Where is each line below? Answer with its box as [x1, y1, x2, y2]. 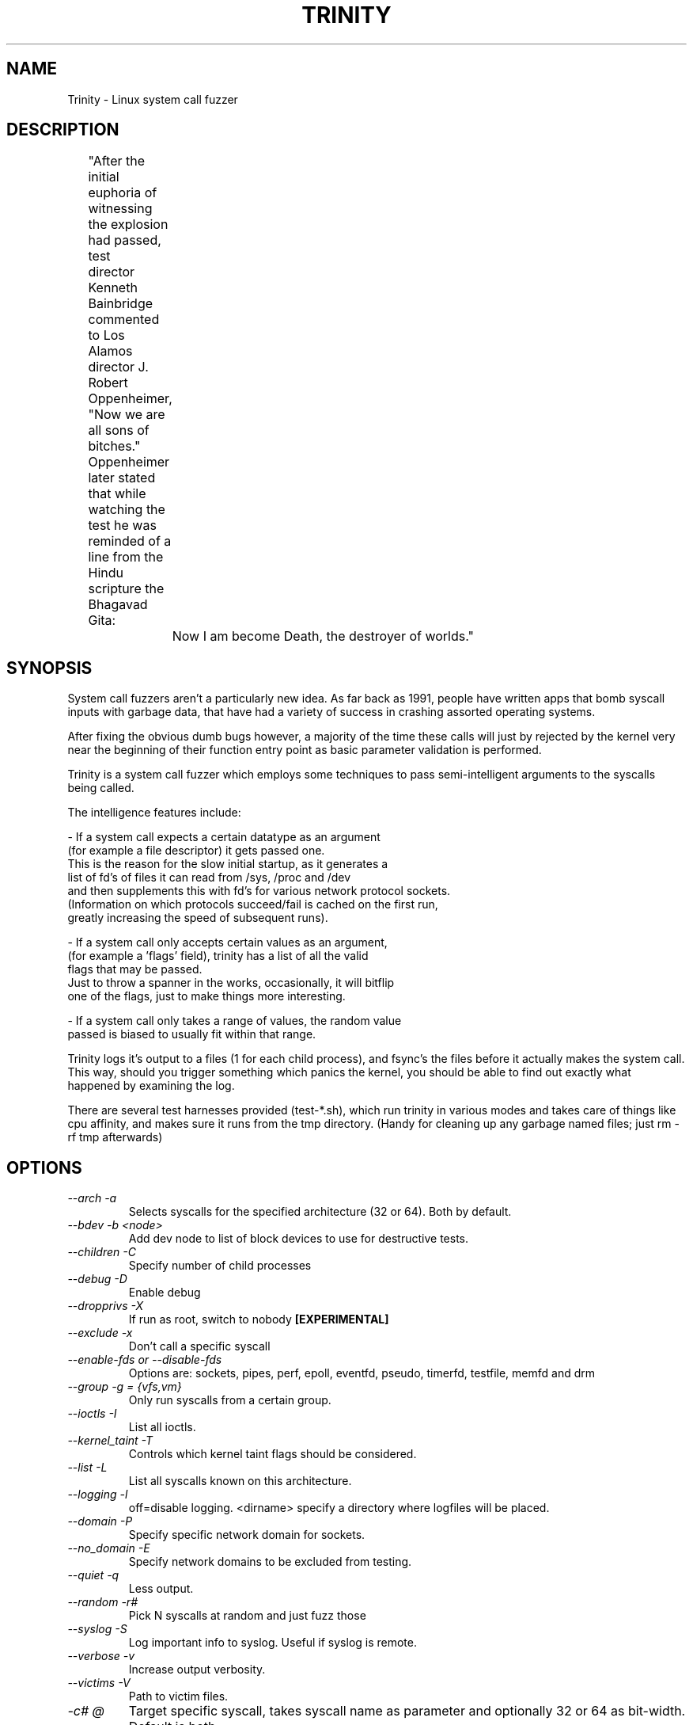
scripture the [88, 581, 165, 597]
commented [88, 311, 160, 328]
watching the [88, 501, 165, 518]
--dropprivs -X [67, 1299, 144, 1313]
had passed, [88, 232, 161, 249]
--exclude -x [67, 1326, 133, 1340]
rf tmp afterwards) [67, 1130, 163, 1144]
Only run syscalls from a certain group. [128, 1393, 331, 1407]
